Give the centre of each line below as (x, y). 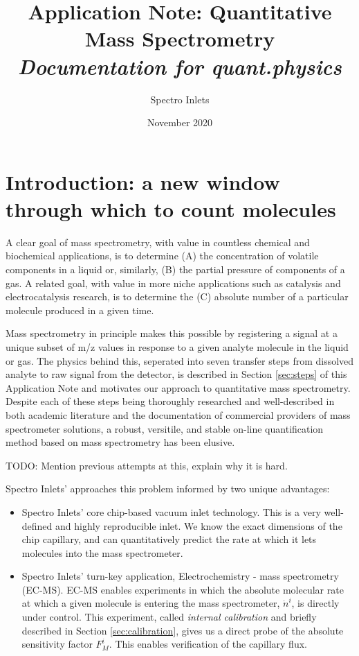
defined (37, 525)
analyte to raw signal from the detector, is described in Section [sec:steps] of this (176, 374)
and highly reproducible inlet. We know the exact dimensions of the (199, 525)
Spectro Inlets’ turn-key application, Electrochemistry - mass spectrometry (180, 576)
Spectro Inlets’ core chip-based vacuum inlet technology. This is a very (171, 511)
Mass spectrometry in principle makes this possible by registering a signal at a (172, 333)
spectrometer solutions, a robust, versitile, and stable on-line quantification (165, 428)
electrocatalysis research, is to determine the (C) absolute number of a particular (177, 296)
